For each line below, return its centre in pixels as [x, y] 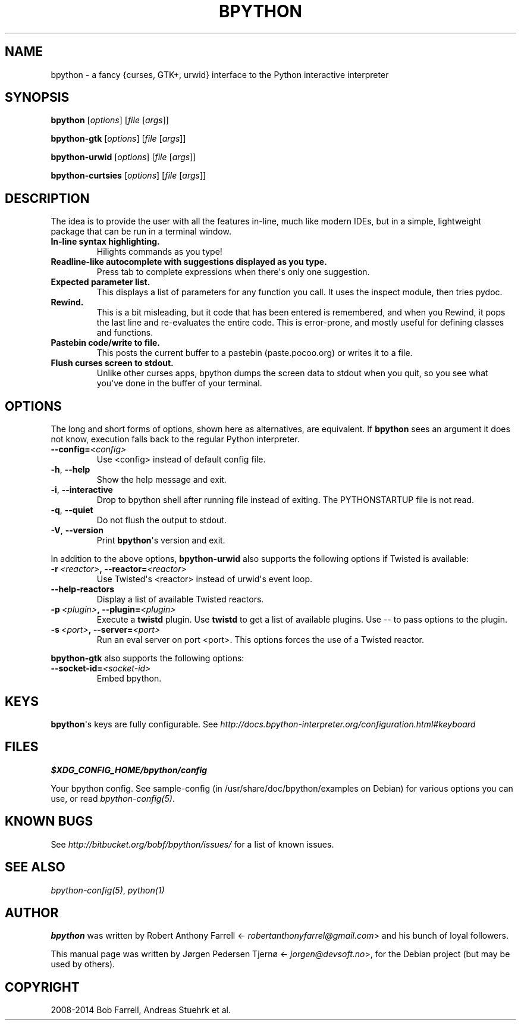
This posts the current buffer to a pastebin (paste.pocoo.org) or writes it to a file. [255, 353]
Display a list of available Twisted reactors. [180, 599]
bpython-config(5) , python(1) [108, 890]
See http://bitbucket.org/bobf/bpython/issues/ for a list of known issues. [192, 844]
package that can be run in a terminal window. [141, 232]
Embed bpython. [129, 679]
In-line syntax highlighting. [105, 242]
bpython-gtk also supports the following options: [147, 658]
